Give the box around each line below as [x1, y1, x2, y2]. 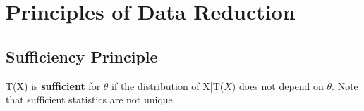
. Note [332, 78, 358, 93]
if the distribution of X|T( [111, 78, 224, 93]
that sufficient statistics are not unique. [6, 92, 176, 107]
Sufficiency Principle [6, 45, 158, 67]
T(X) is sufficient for [6, 78, 101, 93]
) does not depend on [231, 78, 324, 93]
